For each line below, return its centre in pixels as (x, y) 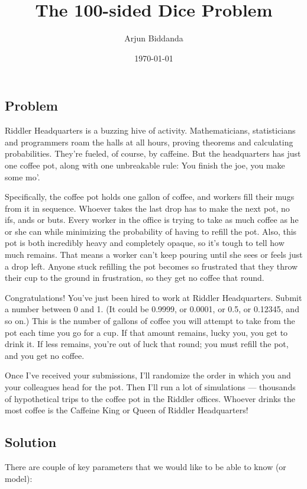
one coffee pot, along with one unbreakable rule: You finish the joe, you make (145, 165)
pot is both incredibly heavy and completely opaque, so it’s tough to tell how (145, 243)
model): (19, 478)
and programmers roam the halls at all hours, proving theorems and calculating (149, 142)
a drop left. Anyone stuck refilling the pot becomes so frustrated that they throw (151, 266)
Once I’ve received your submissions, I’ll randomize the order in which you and (148, 375)
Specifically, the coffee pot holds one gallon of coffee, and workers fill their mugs (150, 197)
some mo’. (22, 177)
